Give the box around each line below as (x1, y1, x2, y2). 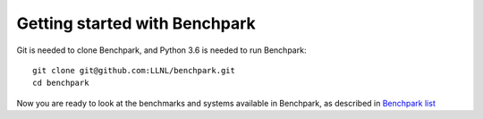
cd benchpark (32, 78, 89, 89)
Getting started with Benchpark (16, 13, 257, 33)
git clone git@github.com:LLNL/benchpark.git (32, 65, 236, 75)
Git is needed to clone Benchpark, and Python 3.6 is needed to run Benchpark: (16, 45, 307, 55)
